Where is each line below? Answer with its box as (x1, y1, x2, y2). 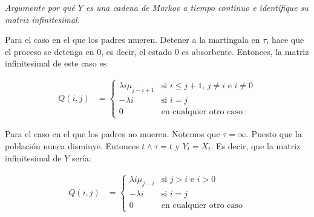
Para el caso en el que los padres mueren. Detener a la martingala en (5, 33, 260, 46)
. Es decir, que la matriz (211, 139, 301, 152)
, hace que (266, 33, 304, 46)
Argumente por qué (5, 1, 75, 13)
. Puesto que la (246, 128, 302, 140)
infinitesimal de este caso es (5, 57, 107, 70)
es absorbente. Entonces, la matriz (182, 45, 309, 57)
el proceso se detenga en (5, 45, 94, 57)
